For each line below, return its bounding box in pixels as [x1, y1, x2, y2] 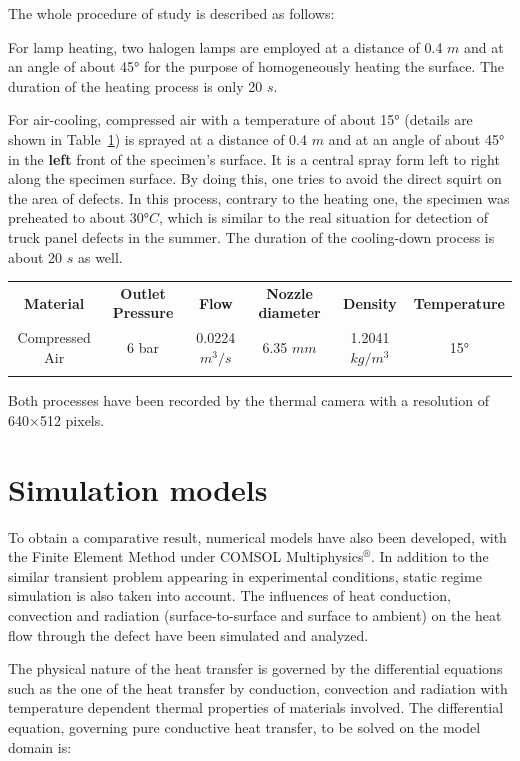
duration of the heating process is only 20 [8, 75, 263, 96]
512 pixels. [39, 409, 105, 430]
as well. [77, 246, 123, 267]
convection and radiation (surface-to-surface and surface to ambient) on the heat [8, 604, 502, 625]
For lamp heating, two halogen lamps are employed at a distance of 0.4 [8, 36, 443, 57]
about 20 [8, 246, 63, 267]
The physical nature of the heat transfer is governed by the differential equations [8, 658, 503, 679]
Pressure [112, 302, 174, 323]
